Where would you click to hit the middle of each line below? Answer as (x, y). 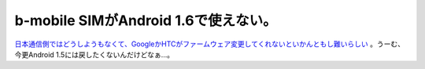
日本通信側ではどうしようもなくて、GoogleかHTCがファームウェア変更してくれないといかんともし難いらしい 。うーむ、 (210, 44)
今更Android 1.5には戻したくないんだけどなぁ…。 (94, 54)
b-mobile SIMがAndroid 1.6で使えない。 (146, 20)
